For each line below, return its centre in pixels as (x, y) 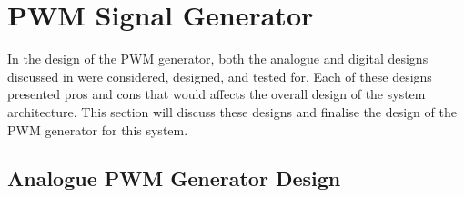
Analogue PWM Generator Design (174, 178)
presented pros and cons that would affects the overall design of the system (217, 94)
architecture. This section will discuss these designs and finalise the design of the (232, 111)
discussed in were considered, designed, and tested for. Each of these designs (220, 76)
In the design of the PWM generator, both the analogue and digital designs (218, 59)
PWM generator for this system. (98, 129)
